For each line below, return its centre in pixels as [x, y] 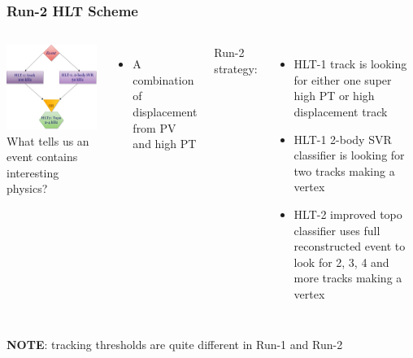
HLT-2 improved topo [348, 214]
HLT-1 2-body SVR [343, 139]
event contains [42, 157]
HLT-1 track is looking [350, 64]
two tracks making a [344, 170]
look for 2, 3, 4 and [341, 262]
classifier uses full [337, 230]
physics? [27, 188]
